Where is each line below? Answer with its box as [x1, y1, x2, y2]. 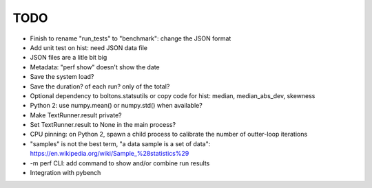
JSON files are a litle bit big [30, 54, 107, 62]
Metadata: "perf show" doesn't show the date [30, 62, 160, 71]
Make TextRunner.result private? [30, 110, 122, 119]
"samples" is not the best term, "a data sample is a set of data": [30, 139, 211, 148]
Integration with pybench [30, 169, 101, 177]
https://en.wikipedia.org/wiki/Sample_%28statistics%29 [30, 150, 189, 158]
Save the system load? [30, 73, 94, 81]
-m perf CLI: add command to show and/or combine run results [30, 158, 210, 167]
